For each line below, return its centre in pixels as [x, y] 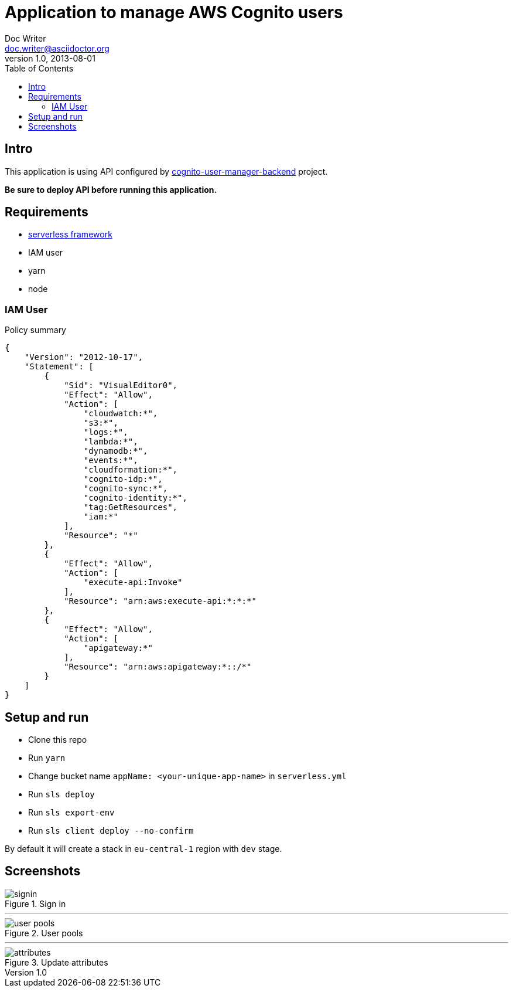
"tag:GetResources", [131, 507]
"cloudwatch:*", [121, 414]
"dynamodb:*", [116, 451]
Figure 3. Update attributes [57, 962]
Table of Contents [39, 68]
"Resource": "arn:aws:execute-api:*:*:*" [160, 601]
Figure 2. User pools [44, 933]
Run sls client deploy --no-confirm [111, 831]
